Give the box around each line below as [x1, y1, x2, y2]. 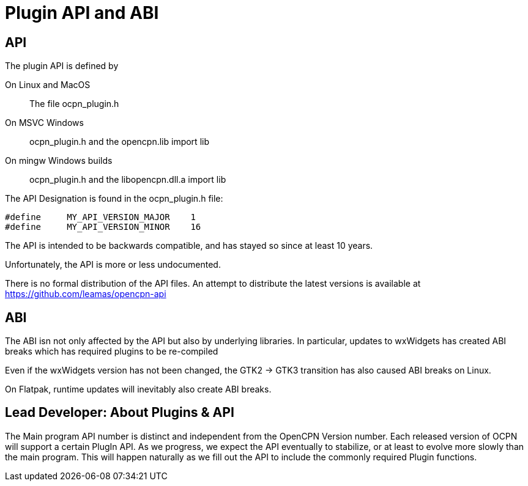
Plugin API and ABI [5, 2, 159, 23]
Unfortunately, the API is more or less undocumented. [5, 259, 221, 270]
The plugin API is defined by [5, 61, 119, 72]
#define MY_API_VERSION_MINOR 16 [5, 222, 201, 232]
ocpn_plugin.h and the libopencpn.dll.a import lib [29, 174, 226, 185]
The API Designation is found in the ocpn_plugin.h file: [5, 193, 223, 204]
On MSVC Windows [5, 117, 84, 128]
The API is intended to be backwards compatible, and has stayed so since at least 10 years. [5, 240, 373, 251]
